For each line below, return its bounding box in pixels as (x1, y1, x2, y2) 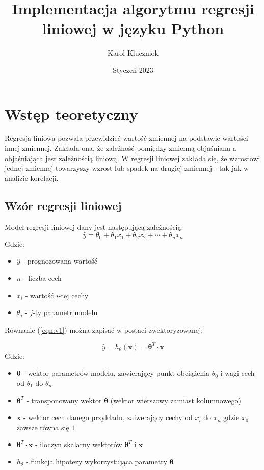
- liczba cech (23, 273, 62, 283)
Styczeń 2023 (113, 64, 153, 75)
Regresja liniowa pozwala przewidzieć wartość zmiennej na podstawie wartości (5, 133, 248, 143)
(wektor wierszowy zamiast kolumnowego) (110, 395, 241, 405)
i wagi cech (220, 368, 255, 378)
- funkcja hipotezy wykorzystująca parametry (25, 456, 168, 466)
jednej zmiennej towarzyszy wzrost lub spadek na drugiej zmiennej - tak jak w (5, 163, 249, 173)
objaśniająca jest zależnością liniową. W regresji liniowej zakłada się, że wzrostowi (5, 152, 260, 163)
